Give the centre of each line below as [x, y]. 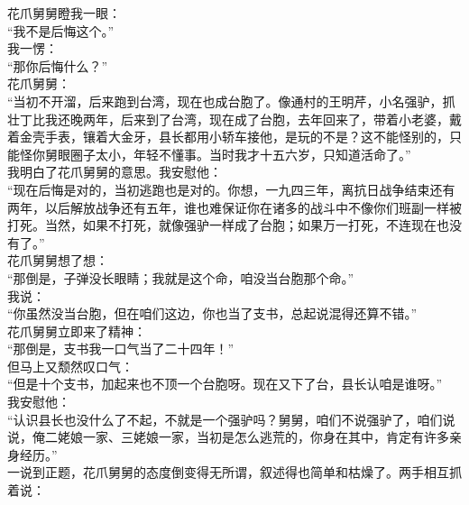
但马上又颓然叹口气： [70, 366]
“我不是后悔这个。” [61, 30]
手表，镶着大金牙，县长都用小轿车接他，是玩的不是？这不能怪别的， [247, 137]
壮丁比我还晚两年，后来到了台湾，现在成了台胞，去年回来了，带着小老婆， [228, 119]
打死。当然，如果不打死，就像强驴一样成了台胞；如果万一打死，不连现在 [222, 225]
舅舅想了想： [70, 260]
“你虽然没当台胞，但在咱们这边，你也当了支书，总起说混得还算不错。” [212, 313]
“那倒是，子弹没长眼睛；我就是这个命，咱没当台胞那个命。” [181, 277]
